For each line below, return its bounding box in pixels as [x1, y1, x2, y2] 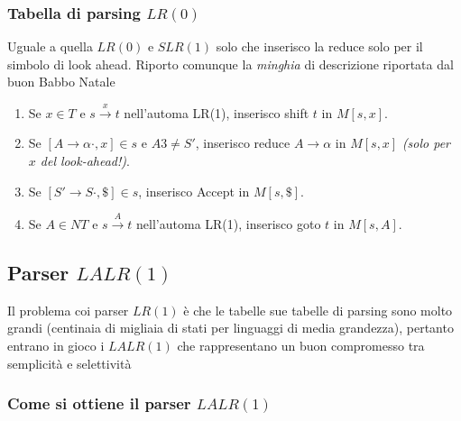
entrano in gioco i [7, 335, 105, 354]
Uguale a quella [7, 37, 93, 56]
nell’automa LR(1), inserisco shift [124, 103, 309, 122]
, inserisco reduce [195, 133, 290, 152]
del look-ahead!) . [40, 151, 130, 169]
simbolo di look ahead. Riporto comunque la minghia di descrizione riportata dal [7, 54, 454, 73]
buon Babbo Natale [7, 72, 115, 91]
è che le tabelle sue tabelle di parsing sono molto [183, 300, 453, 319]
